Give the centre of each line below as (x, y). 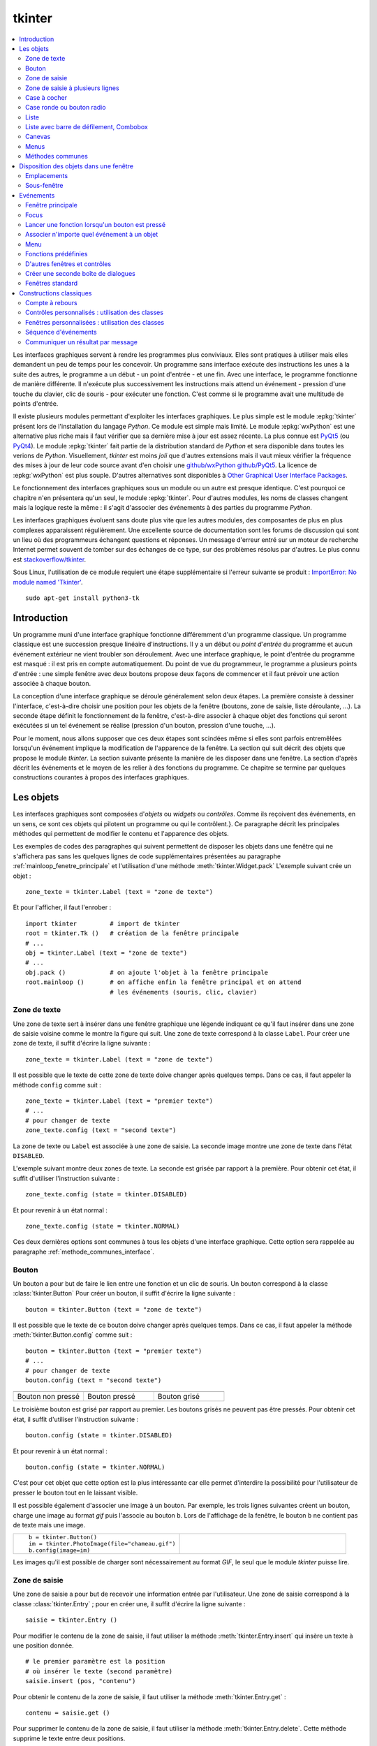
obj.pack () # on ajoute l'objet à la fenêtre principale (147, 972)
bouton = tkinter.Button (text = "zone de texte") (114, 1309)
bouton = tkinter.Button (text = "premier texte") (114, 1351)
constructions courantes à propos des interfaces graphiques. (101, 777)
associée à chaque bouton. (52, 683)
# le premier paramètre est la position (95, 1661)
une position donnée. (43, 1645)
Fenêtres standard (52, 284)
